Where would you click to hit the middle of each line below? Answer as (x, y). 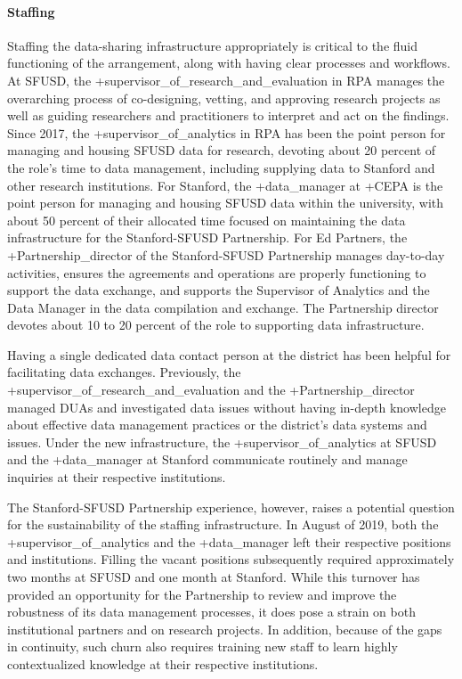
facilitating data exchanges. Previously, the (124, 372)
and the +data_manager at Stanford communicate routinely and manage (207, 459)
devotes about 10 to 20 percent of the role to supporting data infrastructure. (216, 325)
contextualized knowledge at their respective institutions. (163, 663)
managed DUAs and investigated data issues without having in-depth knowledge (227, 407)
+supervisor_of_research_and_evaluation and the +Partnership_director (211, 390)
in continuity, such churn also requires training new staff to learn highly (203, 646)
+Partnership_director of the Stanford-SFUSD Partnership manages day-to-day (226, 254)
